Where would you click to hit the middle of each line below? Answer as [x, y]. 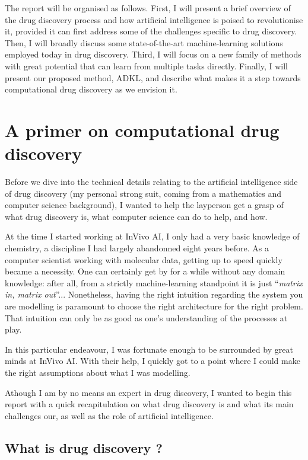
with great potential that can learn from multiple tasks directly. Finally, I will [146, 66]
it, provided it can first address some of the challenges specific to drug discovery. [151, 31]
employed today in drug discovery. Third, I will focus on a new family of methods [153, 54]
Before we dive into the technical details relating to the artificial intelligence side [151, 182]
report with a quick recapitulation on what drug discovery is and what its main [149, 404]
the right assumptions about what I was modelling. [98, 372]
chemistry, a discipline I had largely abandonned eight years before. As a [137, 248]
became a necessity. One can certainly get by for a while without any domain [145, 271]
